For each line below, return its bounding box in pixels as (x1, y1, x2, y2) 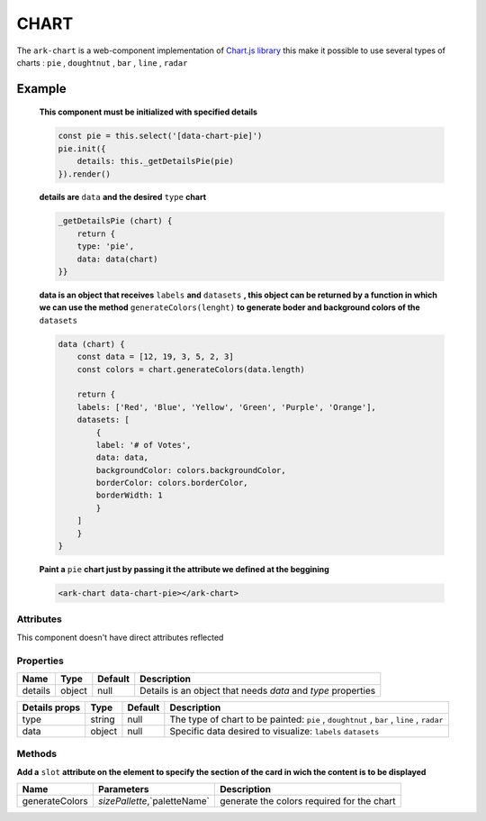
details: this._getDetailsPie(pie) (76, 156, 234, 167)
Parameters (97, 783, 149, 796)
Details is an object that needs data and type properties (139, 684, 376, 697)
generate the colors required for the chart (219, 795, 396, 807)
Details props (22, 701, 81, 714)
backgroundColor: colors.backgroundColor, (95, 465, 287, 475)
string (90, 713, 116, 725)
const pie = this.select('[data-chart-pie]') (58, 131, 263, 141)
